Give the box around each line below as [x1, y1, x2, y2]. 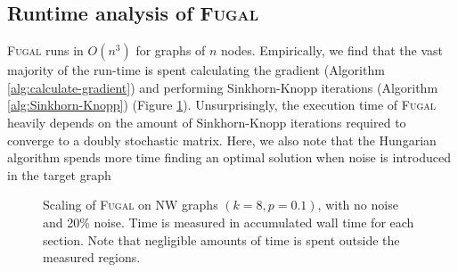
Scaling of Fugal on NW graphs [43, 195, 218, 214]
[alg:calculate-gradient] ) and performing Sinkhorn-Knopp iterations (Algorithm [7, 78, 438, 96]
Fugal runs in [7, 41, 84, 60]
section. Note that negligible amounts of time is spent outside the [43, 230, 400, 249]
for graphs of [135, 41, 206, 60]
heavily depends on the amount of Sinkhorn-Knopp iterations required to [7, 112, 406, 131]
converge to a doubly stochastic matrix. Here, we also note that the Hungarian [7, 130, 437, 149]
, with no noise [317, 195, 398, 214]
